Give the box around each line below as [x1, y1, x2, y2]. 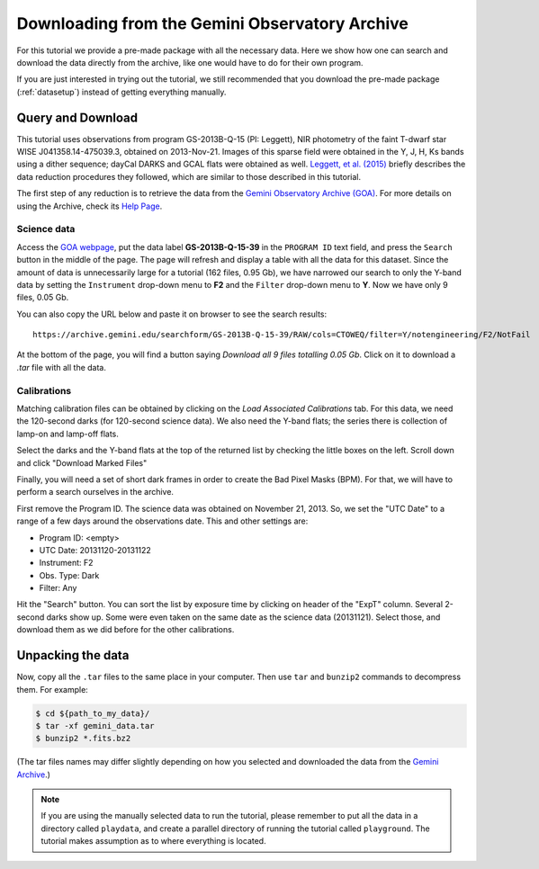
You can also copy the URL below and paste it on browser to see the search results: [16, 309, 328, 319]
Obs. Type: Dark [39, 569, 100, 580]
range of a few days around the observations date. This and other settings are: [16, 515, 309, 526]
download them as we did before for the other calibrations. [16, 624, 235, 635]
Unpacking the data [16, 648, 130, 663]
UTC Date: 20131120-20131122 [39, 544, 152, 555]
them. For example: [16, 684, 89, 694]
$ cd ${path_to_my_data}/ [35, 708, 150, 719]
